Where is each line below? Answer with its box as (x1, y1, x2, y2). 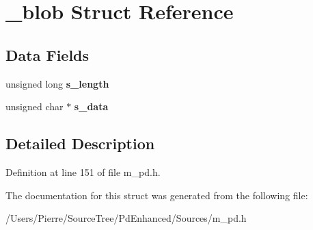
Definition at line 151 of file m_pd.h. (5, 164, 161, 179)
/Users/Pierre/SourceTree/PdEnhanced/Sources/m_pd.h (5, 211, 247, 225)
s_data (74, 99, 109, 114)
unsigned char (5, 99, 64, 114)
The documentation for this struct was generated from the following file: (5, 188, 308, 202)
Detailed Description (5, 133, 155, 154)
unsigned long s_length (5, 76, 109, 90)
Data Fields (5, 44, 90, 65)
